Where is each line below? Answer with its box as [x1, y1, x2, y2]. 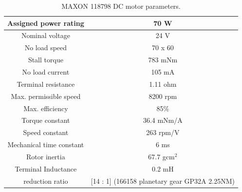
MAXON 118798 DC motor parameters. [61, 1, 181, 11]
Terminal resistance [17, 78, 75, 89]
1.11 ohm [149, 78, 177, 89]
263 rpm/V [146, 127, 180, 137]
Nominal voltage [21, 30, 70, 40]
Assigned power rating [7, 18, 84, 28]
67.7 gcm [148, 151, 175, 161]
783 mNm [148, 55, 178, 65]
